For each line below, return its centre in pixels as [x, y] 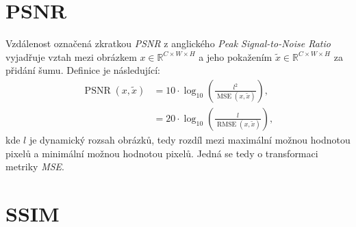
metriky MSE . [35, 166]
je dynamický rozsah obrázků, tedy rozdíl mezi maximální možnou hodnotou [190, 139]
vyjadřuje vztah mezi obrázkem [71, 56]
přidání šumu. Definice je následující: [83, 70]
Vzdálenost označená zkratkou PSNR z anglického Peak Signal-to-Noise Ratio [168, 43]
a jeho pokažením [236, 56]
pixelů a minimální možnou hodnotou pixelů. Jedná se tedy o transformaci [162, 153]
